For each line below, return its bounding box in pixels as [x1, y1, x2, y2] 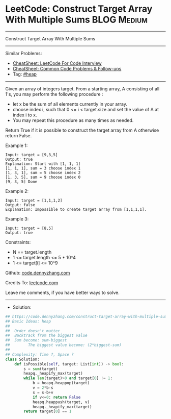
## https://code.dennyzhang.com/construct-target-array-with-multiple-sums [5, 314, 169, 319]
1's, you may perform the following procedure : [5, 91, 103, 97]
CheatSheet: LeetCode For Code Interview [12, 60, 102, 66]
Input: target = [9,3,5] [5, 152, 58, 157]
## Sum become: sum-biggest [5, 338, 67, 343]
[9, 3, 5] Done [5, 179, 38, 184]
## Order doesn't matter [5, 328, 60, 333]
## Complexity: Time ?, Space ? [5, 352, 74, 357]
